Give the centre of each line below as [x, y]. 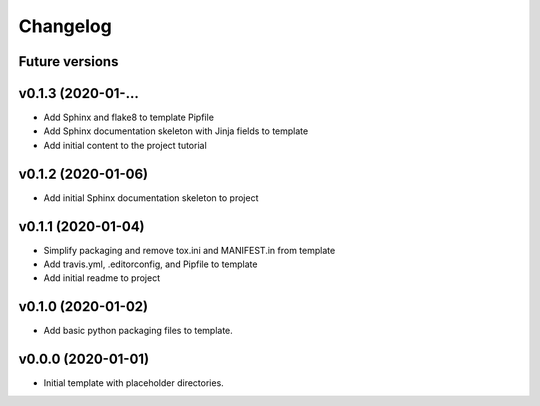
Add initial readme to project [101, 278]
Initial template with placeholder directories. [133, 383]
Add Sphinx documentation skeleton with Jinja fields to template [176, 131]
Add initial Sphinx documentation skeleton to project [151, 197]
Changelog [65, 26]
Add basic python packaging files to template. [138, 331]
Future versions [68, 61]
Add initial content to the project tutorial [125, 145]
